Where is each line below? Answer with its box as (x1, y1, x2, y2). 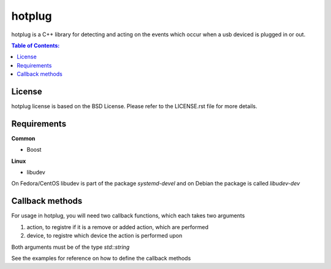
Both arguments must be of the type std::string (11, 243, 130, 251)
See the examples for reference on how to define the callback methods (11, 254, 191, 262)
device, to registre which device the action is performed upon (26, 232, 183, 240)
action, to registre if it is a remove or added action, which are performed (26, 223, 208, 230)
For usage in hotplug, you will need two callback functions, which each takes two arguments (11, 212, 245, 219)
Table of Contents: (11, 42, 60, 49)
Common (11, 134, 36, 142)
